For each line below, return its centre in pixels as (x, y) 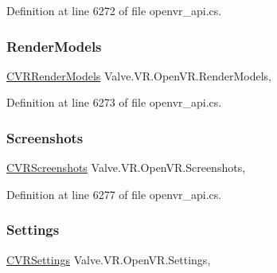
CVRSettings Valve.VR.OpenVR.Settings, (109, 259)
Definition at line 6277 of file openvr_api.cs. (114, 194)
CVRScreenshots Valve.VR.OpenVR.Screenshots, (126, 168)
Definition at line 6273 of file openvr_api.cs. (114, 102)
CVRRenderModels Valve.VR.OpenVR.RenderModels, (139, 75)
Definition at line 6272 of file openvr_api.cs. (114, 10)
